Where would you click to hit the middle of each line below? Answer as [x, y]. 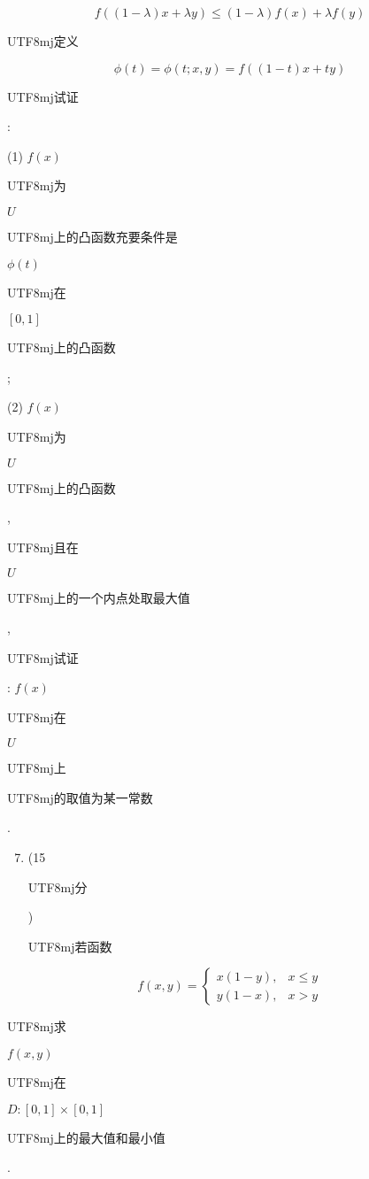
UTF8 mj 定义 [43, 41]
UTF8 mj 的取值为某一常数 [80, 797]
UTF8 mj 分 [58, 886]
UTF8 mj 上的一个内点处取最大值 [99, 598]
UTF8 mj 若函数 [70, 946]
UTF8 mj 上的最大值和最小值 [86, 1137]
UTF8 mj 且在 [43, 547]
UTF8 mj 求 [37, 1026]
